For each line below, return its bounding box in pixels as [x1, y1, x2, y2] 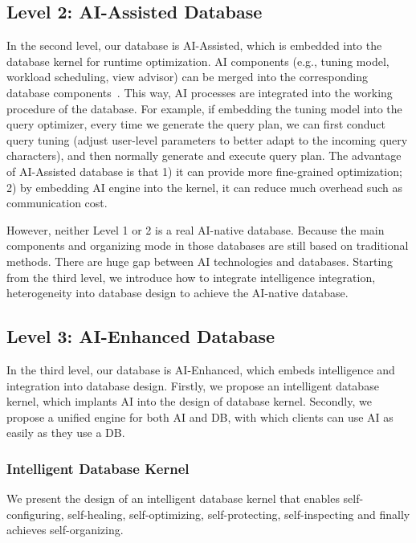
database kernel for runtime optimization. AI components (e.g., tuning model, [6, 52, 389, 69]
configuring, [6, 505, 64, 522]
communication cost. [6, 194, 108, 211]
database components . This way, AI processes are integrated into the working [6, 84, 393, 100]
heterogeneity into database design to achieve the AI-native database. [6, 284, 349, 301]
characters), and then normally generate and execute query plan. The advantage [6, 147, 402, 164]
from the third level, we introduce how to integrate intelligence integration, [6, 268, 376, 285]
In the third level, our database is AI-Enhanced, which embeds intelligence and [6, 361, 395, 378]
